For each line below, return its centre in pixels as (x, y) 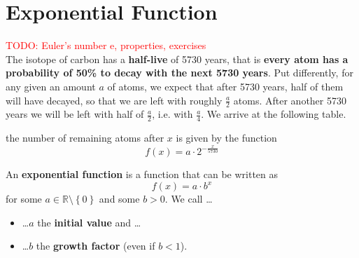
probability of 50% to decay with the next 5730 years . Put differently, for (179, 73)
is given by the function (226, 138)
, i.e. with (173, 114)
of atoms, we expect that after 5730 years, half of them (225, 86)
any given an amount (51, 86)
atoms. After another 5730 (290, 100)
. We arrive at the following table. (274, 114)
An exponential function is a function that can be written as (142, 174)
